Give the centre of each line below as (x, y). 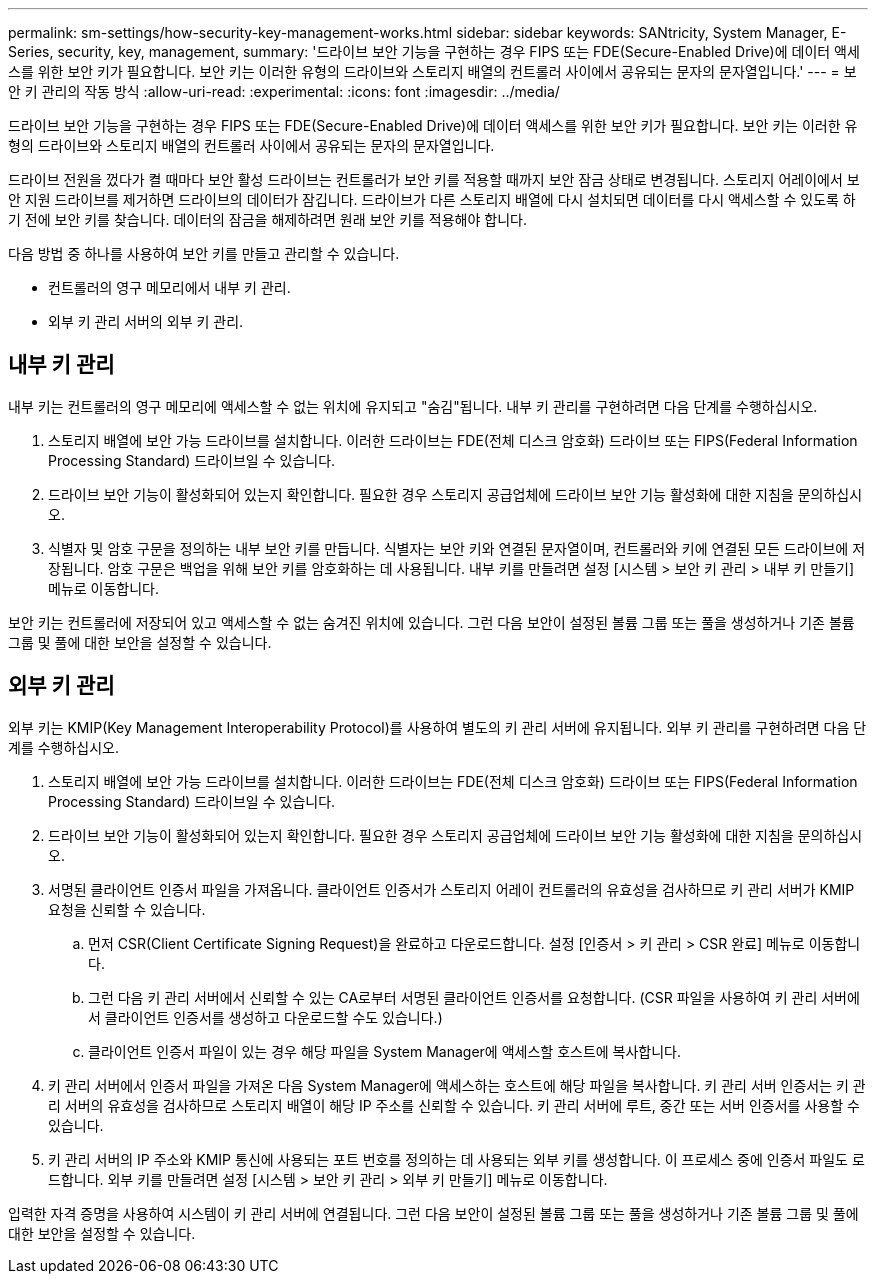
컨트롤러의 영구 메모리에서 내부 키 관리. (169, 287)
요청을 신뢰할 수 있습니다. (127, 909)
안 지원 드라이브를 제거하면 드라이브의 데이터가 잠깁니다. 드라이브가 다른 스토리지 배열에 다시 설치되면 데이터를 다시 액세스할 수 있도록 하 (432, 199)
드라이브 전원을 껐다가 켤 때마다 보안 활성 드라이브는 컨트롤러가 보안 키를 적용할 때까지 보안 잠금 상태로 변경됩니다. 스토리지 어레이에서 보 (434, 179)
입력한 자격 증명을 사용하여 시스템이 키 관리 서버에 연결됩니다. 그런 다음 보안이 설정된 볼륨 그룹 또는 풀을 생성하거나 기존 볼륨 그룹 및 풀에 (433, 1213)
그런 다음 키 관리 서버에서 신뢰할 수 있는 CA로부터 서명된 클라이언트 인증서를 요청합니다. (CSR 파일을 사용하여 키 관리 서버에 (474, 997)
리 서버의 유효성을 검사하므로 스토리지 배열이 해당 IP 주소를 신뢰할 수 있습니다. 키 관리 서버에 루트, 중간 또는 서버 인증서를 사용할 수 (454, 1105)
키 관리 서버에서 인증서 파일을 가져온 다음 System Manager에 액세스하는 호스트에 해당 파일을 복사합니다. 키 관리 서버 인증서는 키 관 (457, 1085)
